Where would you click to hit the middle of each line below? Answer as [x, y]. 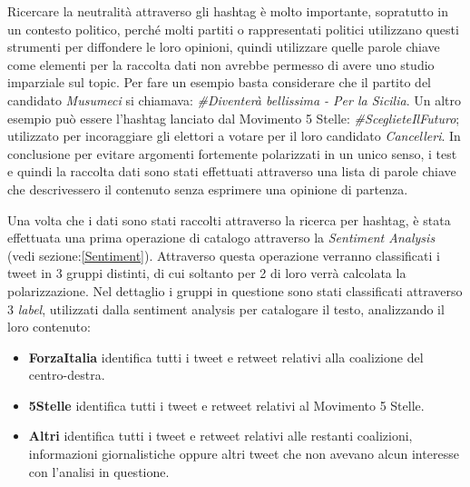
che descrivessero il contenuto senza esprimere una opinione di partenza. [208, 189]
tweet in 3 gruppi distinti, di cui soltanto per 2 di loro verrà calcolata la [207, 273]
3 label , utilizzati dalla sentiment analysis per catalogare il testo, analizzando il [226, 308]
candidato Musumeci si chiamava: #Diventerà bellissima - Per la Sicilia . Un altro [234, 99]
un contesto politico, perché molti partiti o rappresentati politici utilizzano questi [233, 29]
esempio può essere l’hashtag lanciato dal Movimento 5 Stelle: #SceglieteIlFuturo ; [234, 118]
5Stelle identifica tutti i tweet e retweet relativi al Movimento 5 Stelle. [226, 405]
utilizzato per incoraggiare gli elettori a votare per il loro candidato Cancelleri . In [234, 136]
